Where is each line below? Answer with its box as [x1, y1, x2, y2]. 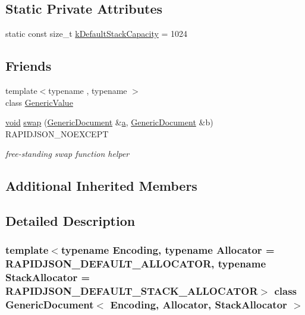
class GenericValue [5, 96, 73, 108]
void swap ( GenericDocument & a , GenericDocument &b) [5, 116, 213, 128]
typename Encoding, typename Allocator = [61, 242, 275, 257]
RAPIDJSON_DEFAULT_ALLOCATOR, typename [5, 256, 266, 271]
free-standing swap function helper [5, 147, 130, 160]
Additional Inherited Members [5, 177, 197, 195]
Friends [5, 56, 52, 75]
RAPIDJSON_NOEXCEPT [5, 127, 109, 140]
